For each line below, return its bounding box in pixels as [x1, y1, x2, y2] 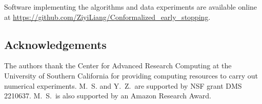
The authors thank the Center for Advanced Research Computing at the [4, 60, 232, 71]
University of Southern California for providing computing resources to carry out [4, 70, 258, 81]
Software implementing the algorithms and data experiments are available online [4, 2, 257, 12]
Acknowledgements [4, 36, 107, 52]
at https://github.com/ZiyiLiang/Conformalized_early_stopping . [4, 11, 211, 22]
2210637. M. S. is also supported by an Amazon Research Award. [4, 90, 211, 101]
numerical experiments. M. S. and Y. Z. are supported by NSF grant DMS [4, 80, 242, 91]
